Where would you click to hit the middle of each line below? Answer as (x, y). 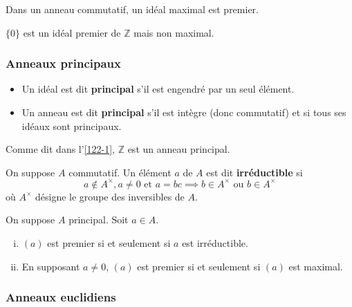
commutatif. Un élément (120, 172)
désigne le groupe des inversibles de (110, 196)
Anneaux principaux (63, 63)
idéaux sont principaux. (72, 125)
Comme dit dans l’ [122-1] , (60, 149)
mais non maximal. (174, 32)
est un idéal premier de (72, 32)
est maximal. (316, 266)
